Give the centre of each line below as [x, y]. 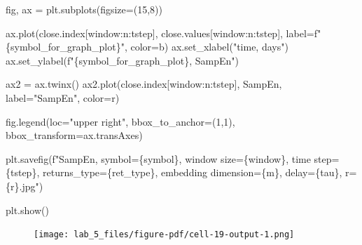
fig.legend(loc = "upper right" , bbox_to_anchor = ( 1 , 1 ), [120, 121]
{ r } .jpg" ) [25, 186]
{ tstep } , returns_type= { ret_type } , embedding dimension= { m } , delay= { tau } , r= [181, 172]
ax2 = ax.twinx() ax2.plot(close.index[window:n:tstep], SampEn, [144, 84]
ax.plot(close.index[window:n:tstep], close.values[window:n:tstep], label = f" [163, 33]
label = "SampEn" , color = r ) [63, 97]
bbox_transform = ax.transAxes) [74, 135]
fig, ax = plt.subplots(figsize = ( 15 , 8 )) [84, 9]
